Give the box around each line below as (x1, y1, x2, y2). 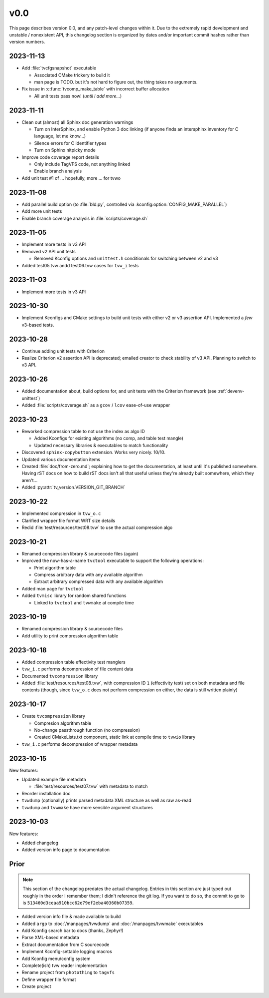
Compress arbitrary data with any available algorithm (34, 571, 143, 577)
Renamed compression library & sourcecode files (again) (21, 550, 138, 556)
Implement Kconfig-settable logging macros (21, 949, 112, 955)
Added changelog (21, 840, 59, 846)
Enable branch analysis (34, 168, 82, 174)
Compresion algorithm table (34, 720, 92, 726)
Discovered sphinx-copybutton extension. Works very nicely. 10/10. (21, 450, 166, 456)
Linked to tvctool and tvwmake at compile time (34, 599, 134, 605)
